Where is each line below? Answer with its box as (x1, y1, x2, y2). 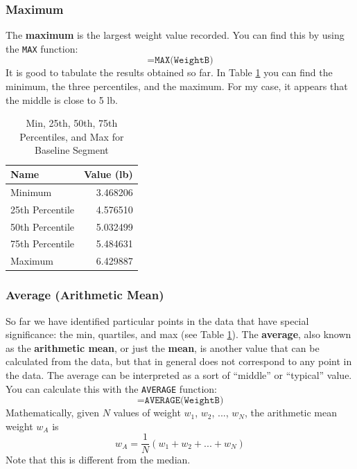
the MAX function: (6, 41, 78, 55)
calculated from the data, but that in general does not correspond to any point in (6, 354, 352, 369)
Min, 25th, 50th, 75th (26, 116, 118, 130)
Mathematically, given (6, 405, 99, 420)
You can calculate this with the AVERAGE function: (6, 381, 217, 396)
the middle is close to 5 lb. (6, 92, 118, 107)
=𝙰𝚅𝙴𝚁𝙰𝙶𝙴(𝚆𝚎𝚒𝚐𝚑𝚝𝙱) (137, 396, 224, 406)
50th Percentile (10, 219, 75, 233)
